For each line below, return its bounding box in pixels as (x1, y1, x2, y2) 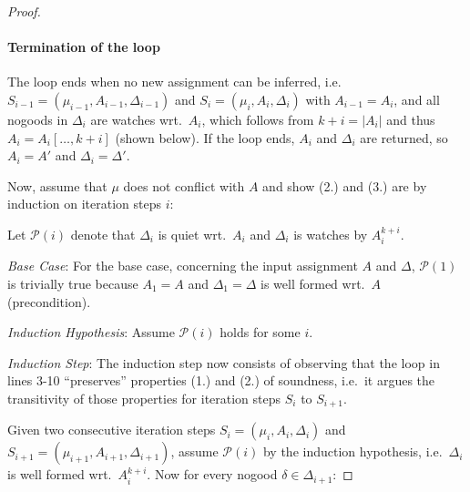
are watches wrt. (90, 109, 182, 128)
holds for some (220, 323, 301, 342)
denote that (70, 224, 136, 243)
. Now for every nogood (147, 465, 278, 484)
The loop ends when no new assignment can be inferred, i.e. (7, 72, 342, 91)
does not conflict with (123, 176, 245, 195)
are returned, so (360, 128, 448, 147)
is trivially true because (7, 273, 138, 292)
